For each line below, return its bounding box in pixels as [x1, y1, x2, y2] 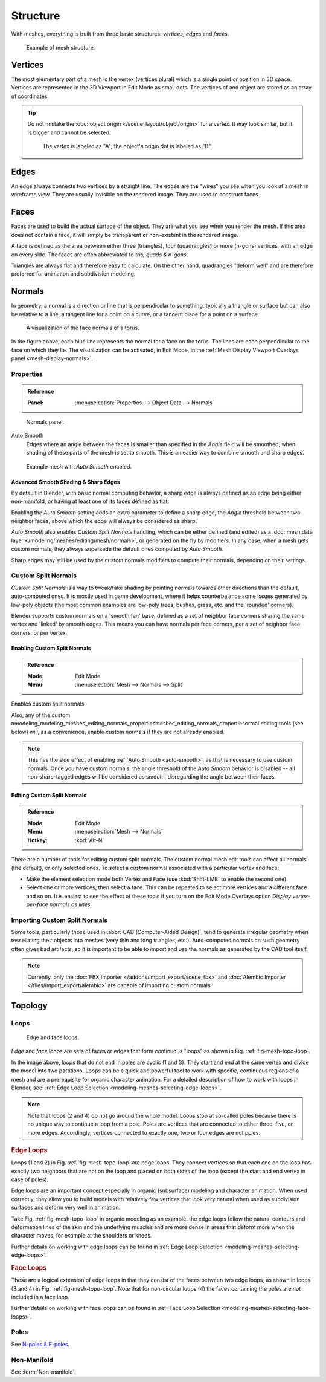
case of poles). [11, 1176, 49, 1183]
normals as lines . [49, 901, 92, 908]
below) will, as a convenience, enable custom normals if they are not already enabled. [11, 728, 225, 736]
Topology [11, 1001, 48, 1011]
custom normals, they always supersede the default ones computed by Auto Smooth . [11, 545, 223, 553]
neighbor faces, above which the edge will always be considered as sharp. [11, 517, 197, 525]
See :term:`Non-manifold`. [11, 1368, 77, 1375]
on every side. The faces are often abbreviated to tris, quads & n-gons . [11, 251, 188, 258]
